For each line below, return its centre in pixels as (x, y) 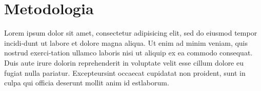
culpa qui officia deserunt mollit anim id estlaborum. (87, 83)
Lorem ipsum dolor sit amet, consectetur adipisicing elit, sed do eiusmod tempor (131, 33)
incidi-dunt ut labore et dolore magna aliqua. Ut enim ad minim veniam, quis (126, 42)
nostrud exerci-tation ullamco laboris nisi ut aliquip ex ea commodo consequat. (128, 53)
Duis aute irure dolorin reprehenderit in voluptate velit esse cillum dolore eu (124, 62)
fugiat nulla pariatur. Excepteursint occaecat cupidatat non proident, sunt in (125, 72)
